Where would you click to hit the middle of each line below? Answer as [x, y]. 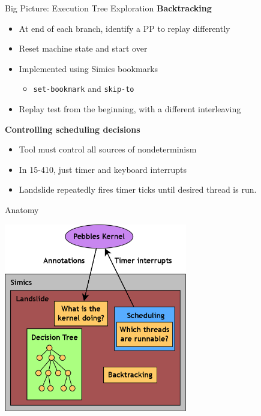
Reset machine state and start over [83, 48]
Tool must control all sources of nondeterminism [108, 149]
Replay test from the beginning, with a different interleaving [130, 109]
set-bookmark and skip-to [84, 89]
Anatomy [22, 210]
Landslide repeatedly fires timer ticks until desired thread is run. [138, 189]
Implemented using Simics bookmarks [88, 68]
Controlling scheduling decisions [73, 129]
